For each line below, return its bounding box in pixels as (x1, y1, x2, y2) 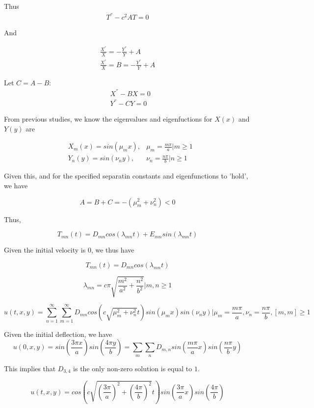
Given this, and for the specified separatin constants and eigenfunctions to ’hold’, (4, 171, 248, 181)
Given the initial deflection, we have (4, 329, 112, 339)
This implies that (4, 363, 56, 373)
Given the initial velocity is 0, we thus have (4, 245, 134, 255)
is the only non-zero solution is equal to (73, 363, 192, 373)
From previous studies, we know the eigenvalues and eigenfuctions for (4, 114, 212, 124)
